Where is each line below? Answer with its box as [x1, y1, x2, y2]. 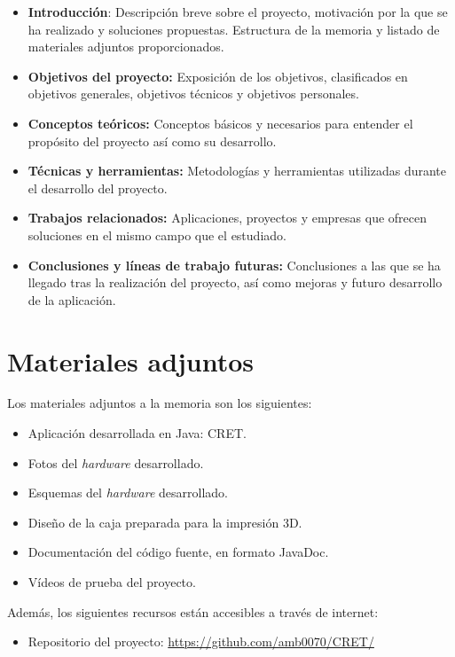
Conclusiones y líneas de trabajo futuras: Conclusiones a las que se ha [27, 255, 441, 274]
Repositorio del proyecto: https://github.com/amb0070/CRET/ [27, 632, 374, 651]
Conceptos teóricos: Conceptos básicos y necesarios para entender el [27, 113, 413, 132]
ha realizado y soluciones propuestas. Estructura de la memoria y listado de [27, 20, 440, 38]
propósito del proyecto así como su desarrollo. [27, 131, 277, 150]
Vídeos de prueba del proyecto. [27, 573, 196, 591]
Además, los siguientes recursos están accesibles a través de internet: [7, 602, 379, 621]
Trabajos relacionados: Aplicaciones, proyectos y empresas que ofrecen [27, 208, 428, 227]
